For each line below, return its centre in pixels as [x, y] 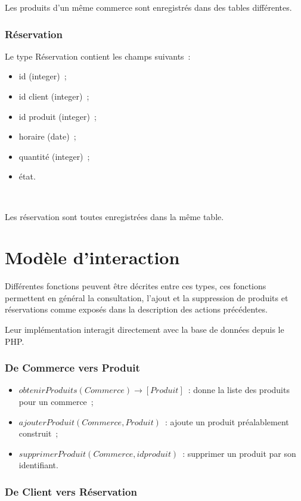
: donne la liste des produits [239, 390]
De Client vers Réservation [71, 491]
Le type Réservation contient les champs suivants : [98, 56]
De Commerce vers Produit [72, 368]
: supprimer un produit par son [239, 453]
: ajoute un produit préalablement [227, 421]
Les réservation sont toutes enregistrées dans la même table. [114, 216]
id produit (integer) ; [58, 116]
